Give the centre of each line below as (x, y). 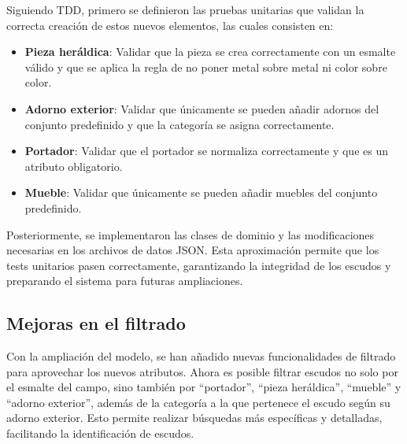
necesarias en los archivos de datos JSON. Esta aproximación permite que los (193, 250)
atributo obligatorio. (74, 166)
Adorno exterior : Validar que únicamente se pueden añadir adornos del (202, 108)
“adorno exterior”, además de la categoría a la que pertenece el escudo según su (198, 402)
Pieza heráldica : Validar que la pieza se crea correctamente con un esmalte (210, 52)
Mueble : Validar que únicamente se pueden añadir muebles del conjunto (201, 192)
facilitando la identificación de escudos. (100, 433)
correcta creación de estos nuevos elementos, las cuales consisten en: (170, 25)
